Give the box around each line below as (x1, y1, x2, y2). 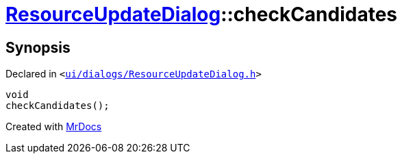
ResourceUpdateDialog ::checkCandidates (5, 3, 398, 26)
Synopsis (5, 38, 71, 56)
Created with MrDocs (5, 121, 102, 133)
